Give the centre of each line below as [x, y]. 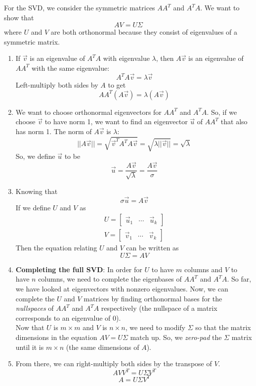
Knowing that [37, 191]
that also [234, 121]
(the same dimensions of [103, 347]
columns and [204, 269]
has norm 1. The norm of [54, 131]
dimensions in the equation [56, 337]
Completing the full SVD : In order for [79, 269]
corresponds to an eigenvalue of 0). [68, 317]
